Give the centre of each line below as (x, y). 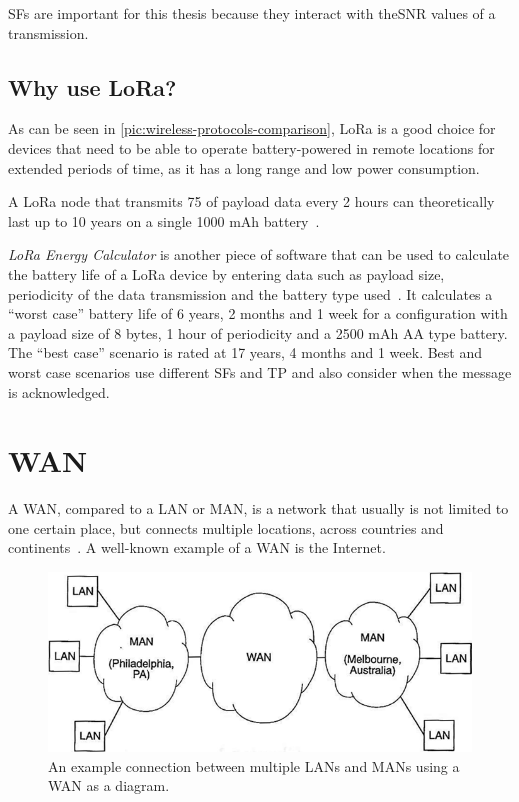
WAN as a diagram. (109, 785)
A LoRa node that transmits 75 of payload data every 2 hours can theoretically (251, 201)
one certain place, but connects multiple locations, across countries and (226, 527)
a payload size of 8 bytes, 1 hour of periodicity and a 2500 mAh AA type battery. (258, 332)
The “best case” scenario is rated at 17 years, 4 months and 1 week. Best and (245, 352)
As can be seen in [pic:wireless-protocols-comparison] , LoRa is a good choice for (252, 128)
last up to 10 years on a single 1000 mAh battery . (164, 220)
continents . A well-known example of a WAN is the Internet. (197, 547)
